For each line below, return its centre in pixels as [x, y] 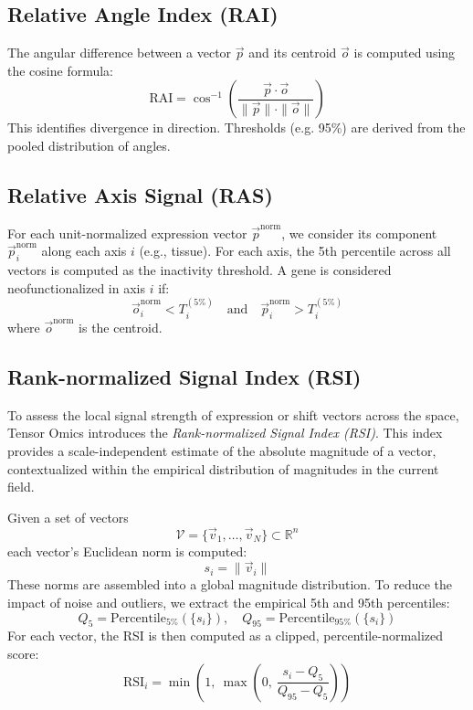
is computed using [405, 53]
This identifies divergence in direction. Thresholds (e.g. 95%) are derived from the [236, 127]
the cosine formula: [61, 70]
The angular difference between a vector [120, 53]
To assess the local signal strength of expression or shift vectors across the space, [233, 414]
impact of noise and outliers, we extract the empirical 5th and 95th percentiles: [229, 602]
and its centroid [293, 53]
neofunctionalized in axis [76, 287]
